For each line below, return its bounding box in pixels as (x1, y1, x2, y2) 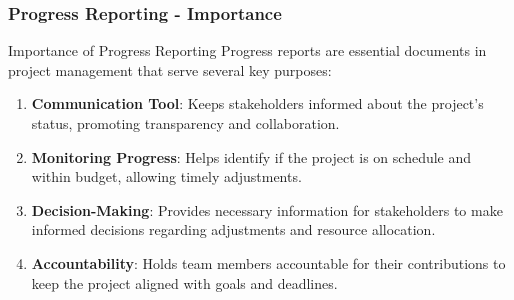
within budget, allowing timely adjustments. (31, 166, 302, 187)
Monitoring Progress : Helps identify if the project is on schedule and (31, 146, 472, 167)
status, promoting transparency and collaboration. (31, 113, 340, 133)
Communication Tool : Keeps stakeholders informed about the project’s (31, 93, 484, 114)
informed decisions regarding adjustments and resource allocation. (31, 219, 436, 240)
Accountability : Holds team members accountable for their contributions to (31, 252, 506, 273)
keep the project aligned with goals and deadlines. (31, 272, 338, 293)
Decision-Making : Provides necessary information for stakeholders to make (31, 199, 503, 220)
